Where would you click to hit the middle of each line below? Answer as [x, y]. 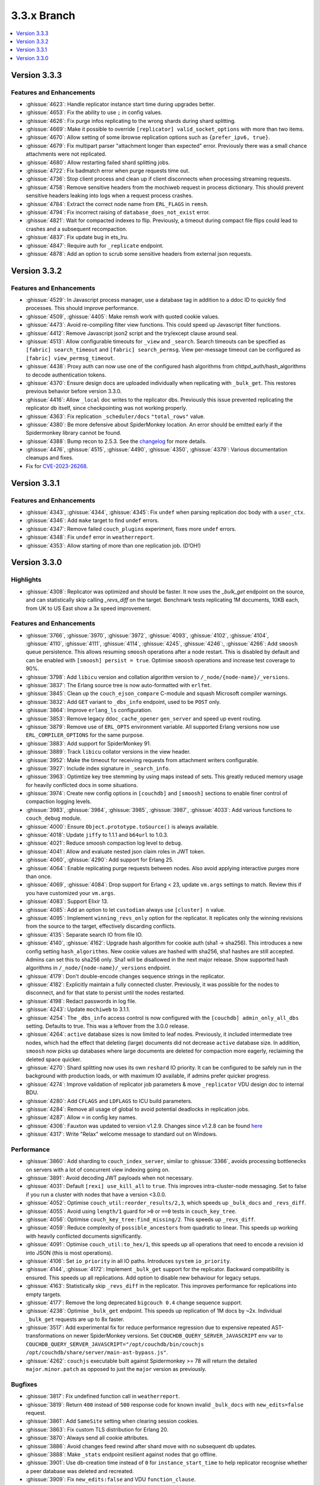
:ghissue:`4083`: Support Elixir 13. [67, 901]
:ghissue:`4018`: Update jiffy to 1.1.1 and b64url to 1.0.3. [97, 835]
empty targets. [44, 1294]
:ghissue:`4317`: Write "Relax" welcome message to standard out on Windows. [121, 1134]
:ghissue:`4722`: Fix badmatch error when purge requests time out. [108, 170]
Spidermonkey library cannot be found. [73, 433]
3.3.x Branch [43, 15]
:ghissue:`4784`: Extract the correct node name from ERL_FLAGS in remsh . [117, 204]
